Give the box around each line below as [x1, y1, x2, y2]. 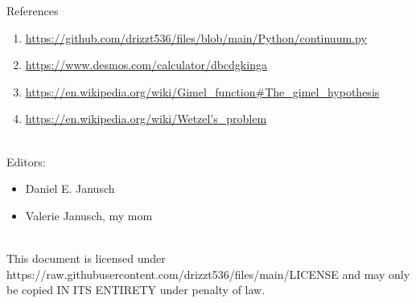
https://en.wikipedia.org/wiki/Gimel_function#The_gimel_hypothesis [25, 83, 380, 100]
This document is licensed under [6, 249, 166, 266]
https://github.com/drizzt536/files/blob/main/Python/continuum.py [25, 29, 367, 46]
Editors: [6, 153, 46, 170]
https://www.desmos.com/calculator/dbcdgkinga [25, 56, 267, 73]
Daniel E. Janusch [25, 180, 115, 197]
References [6, 2, 59, 18]
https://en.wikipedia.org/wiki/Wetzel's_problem [25, 110, 267, 127]
